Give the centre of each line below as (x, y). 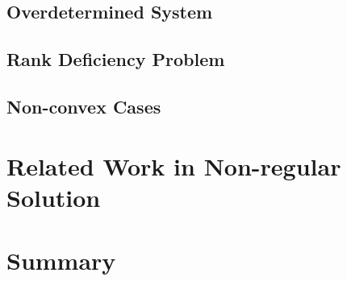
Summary (61, 260)
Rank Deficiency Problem (116, 59)
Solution (54, 197)
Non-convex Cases (84, 106)
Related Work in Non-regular (174, 165)
